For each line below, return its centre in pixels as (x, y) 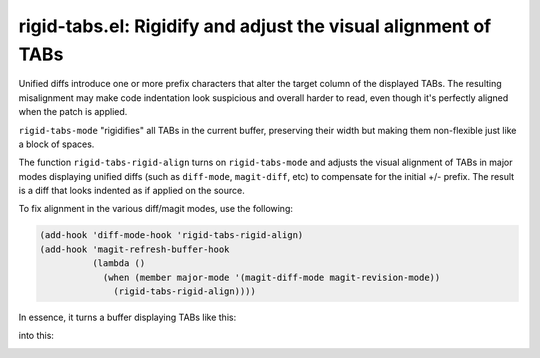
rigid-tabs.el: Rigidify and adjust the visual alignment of (255, 26)
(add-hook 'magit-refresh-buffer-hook (134, 249)
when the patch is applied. (73, 112)
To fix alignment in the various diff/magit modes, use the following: (156, 209)
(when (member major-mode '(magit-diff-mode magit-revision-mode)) (271, 277)
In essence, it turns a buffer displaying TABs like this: (127, 317)
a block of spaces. (56, 144)
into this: (36, 336)
